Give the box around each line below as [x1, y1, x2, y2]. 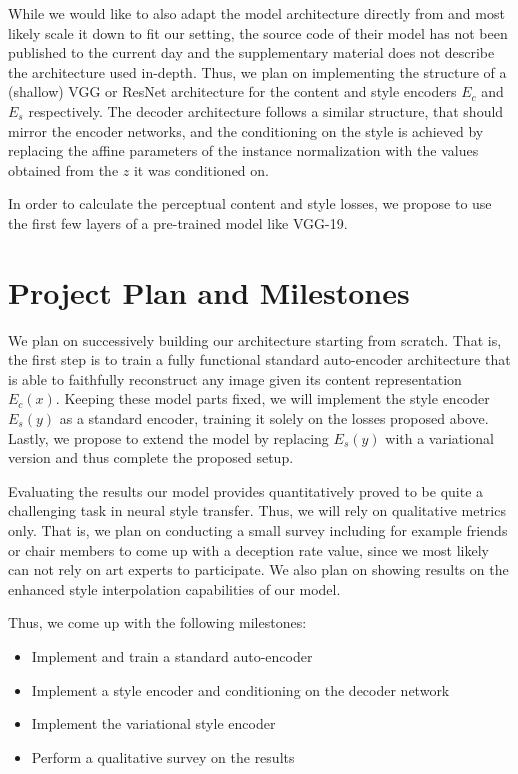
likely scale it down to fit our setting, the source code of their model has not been [8, 22, 508, 43]
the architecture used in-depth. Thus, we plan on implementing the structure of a [8, 61, 507, 82]
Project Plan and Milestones [8, 271, 410, 312]
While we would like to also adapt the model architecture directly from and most [8, 3, 505, 23]
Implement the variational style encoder [31, 713, 276, 734]
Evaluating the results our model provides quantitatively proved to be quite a [8, 480, 484, 501]
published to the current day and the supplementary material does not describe [8, 42, 495, 63]
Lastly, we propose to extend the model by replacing [8, 427, 329, 448]
